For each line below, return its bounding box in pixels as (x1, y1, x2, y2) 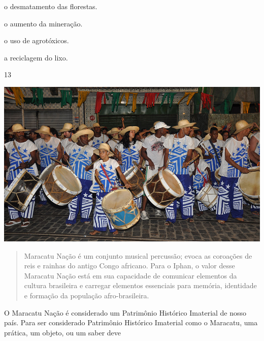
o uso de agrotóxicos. (4, 35, 69, 46)
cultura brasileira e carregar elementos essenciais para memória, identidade (24, 280, 257, 291)
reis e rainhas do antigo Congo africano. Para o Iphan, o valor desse (24, 260, 235, 271)
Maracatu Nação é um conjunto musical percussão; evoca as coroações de (24, 250, 252, 261)
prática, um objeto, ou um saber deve (4, 327, 121, 337)
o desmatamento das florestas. (4, 1, 97, 11)
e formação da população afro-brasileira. (24, 290, 149, 301)
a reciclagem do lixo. (4, 52, 68, 63)
